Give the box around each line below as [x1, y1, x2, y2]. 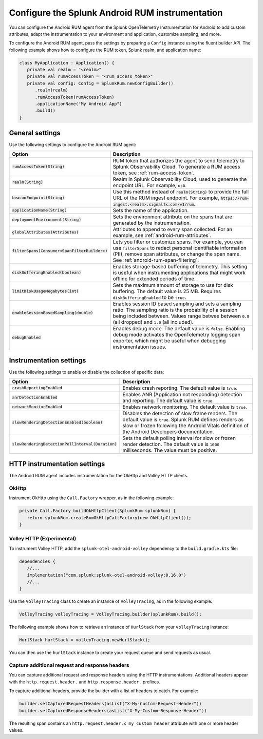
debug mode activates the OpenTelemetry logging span [113, 331, 241, 338]
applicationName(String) [12, 208, 67, 213]
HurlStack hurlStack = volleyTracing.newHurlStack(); [19, 637, 150, 643]
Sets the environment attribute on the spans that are [113, 213, 233, 220]
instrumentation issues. [113, 343, 167, 350]
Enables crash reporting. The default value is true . [122, 384, 238, 391]
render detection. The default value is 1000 [122, 441, 220, 447]
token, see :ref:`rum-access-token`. [113, 169, 195, 176]
